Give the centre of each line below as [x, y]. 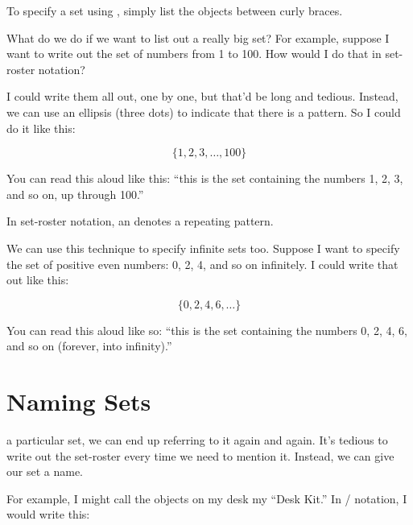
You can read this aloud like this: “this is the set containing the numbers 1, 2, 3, [205, 178]
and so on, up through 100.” [75, 194]
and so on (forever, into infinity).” [89, 346]
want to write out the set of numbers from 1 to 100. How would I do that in [194, 54]
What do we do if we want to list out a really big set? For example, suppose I [198, 37]
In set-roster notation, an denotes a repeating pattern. [140, 221]
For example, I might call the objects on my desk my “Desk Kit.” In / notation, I [207, 498]
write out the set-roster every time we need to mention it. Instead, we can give [200, 455]
